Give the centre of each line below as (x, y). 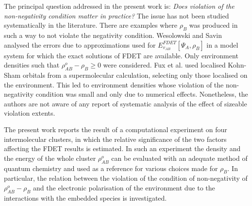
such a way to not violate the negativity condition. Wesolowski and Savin (113, 35)
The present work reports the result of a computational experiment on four (116, 129)
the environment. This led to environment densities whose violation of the (114, 84)
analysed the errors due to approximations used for (80, 44)
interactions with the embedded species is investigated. (85, 197)
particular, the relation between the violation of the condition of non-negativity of (126, 178)
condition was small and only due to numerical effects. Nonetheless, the (142, 94)
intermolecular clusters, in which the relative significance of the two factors (115, 139)
